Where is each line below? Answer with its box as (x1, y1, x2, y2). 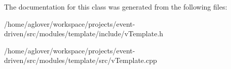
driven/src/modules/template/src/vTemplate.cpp (4, 55, 157, 65)
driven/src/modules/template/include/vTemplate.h (4, 28, 164, 39)
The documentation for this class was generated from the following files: (4, 2, 227, 12)
